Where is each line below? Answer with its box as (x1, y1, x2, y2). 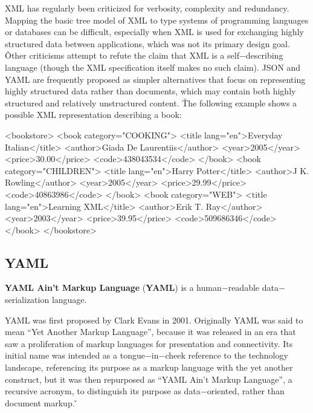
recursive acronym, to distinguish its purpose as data (5, 385, 201, 397)
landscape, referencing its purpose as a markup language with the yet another (5, 361, 293, 374)
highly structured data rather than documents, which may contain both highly (5, 85, 296, 97)
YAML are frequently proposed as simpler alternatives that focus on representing (5, 73, 306, 85)
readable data (228, 281, 279, 294)
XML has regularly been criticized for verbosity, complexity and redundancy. (5, 2, 289, 14)
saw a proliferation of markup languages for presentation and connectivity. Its (5, 337, 293, 350)
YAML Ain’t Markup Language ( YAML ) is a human (5, 281, 222, 294)
